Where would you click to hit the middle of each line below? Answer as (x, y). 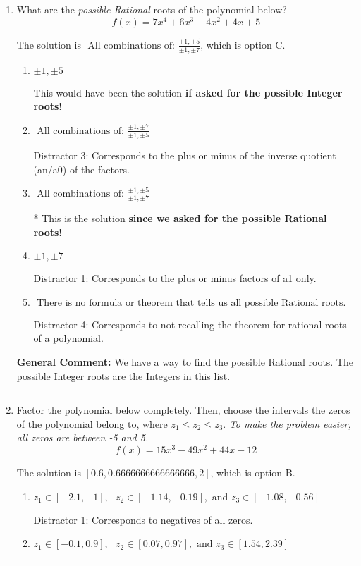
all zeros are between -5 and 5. (82, 437)
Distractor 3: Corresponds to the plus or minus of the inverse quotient (185, 155)
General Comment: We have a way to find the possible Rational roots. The (185, 361)
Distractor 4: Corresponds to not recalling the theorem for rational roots (190, 324)
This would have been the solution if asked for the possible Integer (188, 92)
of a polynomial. (68, 338)
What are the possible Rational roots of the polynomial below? (152, 9)
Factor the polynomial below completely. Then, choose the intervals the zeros (183, 410)
